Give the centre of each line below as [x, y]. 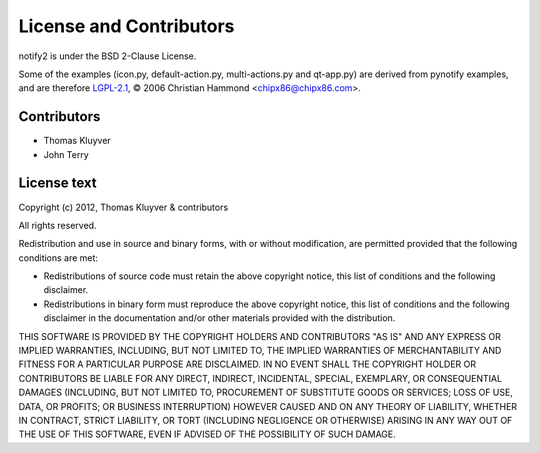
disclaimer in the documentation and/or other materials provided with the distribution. [219, 318]
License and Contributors [126, 26]
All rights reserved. [57, 225]
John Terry [66, 154]
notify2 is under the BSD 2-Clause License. [107, 56]
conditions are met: [58, 257]
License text [57, 183]
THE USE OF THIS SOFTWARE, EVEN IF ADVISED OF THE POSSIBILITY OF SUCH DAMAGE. [207, 434]
